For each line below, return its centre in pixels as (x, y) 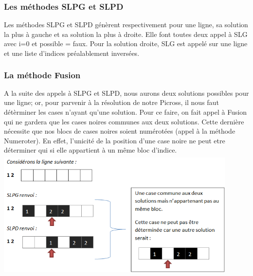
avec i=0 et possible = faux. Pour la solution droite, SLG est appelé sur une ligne (126, 43)
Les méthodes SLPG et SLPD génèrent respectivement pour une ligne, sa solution (126, 25)
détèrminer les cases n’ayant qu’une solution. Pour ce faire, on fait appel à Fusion (126, 112)
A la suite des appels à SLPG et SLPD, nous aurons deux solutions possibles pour (126, 93)
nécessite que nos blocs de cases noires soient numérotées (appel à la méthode (120, 131)
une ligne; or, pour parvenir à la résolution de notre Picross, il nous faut (111, 102)
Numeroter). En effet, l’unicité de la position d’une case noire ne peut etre (115, 140)
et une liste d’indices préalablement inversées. (72, 53)
